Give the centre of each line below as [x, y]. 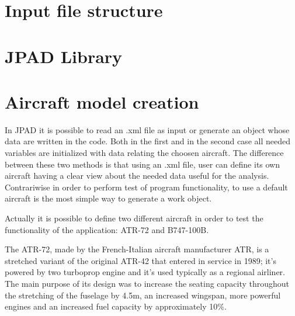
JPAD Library [64, 56]
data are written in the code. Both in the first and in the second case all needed [147, 141]
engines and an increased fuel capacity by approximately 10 [111, 306]
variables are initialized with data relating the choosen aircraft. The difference [144, 153]
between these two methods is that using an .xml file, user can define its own [143, 164]
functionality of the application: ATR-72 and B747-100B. [107, 229]
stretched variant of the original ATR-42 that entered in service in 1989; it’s [140, 260]
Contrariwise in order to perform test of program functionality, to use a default [146, 187]
